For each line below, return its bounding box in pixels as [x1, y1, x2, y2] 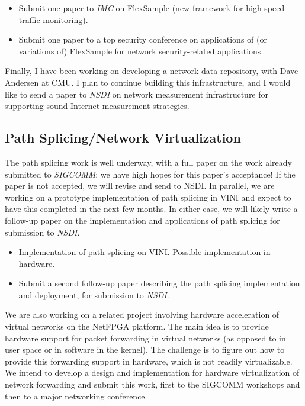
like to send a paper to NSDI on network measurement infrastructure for [5, 88, 269, 100]
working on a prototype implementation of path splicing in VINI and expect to [5, 191, 291, 203]
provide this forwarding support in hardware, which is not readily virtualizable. [5, 355, 293, 367]
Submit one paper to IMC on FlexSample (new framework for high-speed [18, 2, 285, 14]
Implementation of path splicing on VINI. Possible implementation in [18, 246, 271, 258]
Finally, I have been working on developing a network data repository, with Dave [5, 65, 298, 77]
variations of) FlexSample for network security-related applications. [18, 44, 264, 57]
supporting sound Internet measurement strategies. [5, 99, 190, 112]
